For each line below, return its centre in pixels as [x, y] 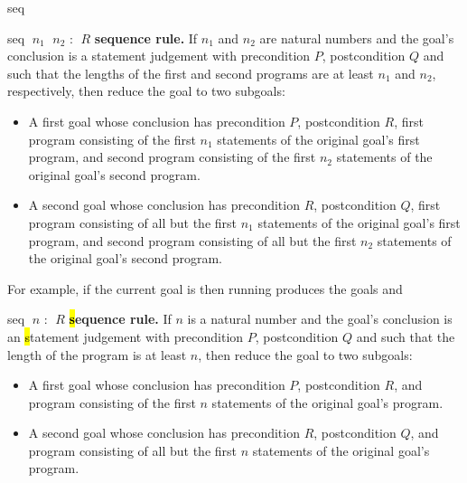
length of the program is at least [97, 354]
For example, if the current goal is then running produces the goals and [205, 288]
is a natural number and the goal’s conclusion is [320, 319]
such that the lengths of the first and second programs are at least [191, 73]
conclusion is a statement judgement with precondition [159, 56]
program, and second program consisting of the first [172, 157]
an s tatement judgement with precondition [126, 336]
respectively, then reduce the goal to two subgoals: [146, 91]
